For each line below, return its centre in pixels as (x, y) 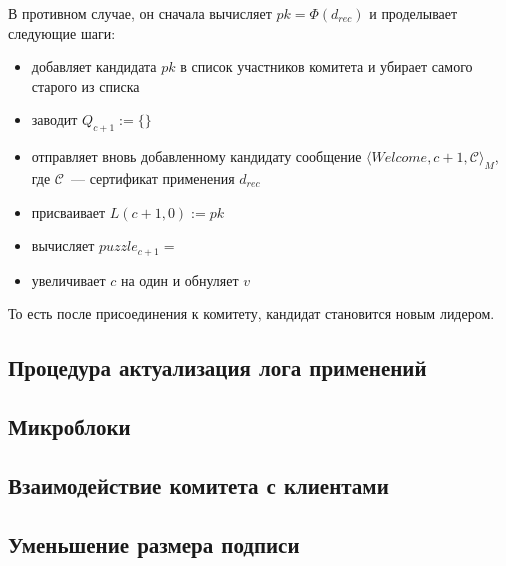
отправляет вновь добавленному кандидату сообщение (196, 156)
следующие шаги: (62, 32)
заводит (54, 119)
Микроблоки (69, 425)
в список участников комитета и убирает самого (326, 66)
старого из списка (85, 85)
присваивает (68, 211)
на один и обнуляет (179, 279)
